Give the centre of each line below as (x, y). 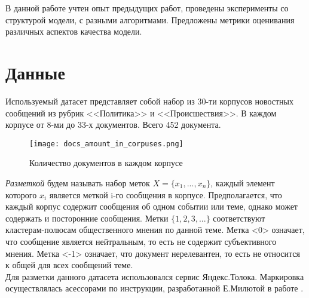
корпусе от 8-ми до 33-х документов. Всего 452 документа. (113, 125)
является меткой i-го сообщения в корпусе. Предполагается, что (166, 194)
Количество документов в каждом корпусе (106, 163)
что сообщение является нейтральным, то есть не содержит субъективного (141, 241)
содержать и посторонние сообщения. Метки (87, 218)
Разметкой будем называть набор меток (78, 182)
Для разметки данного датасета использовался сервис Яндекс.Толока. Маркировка (155, 276)
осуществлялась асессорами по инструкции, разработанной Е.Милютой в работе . (154, 288)
